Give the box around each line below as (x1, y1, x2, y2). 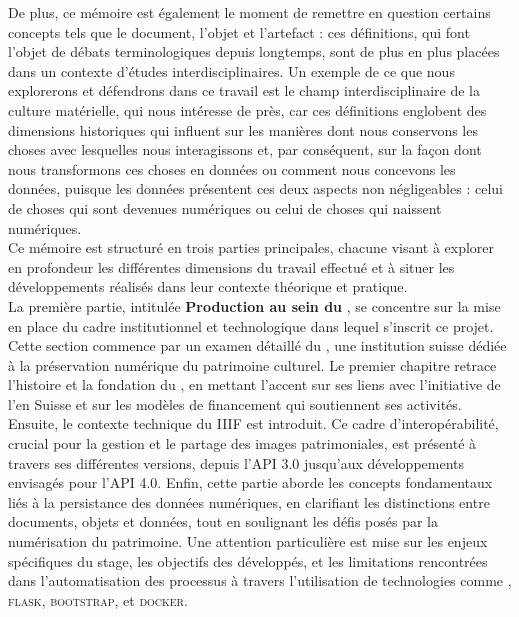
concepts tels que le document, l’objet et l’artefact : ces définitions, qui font (8, 21, 470, 42)
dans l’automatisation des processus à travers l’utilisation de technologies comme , (8, 570, 512, 591)
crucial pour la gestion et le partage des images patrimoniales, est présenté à (8, 433, 477, 454)
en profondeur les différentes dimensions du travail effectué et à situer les (8, 256, 455, 277)
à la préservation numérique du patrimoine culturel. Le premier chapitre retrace (8, 354, 497, 375)
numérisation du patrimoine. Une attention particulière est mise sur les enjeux (8, 531, 488, 552)
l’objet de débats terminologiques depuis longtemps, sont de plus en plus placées (8, 41, 500, 62)
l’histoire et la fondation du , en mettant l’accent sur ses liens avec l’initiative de (8, 374, 501, 395)
